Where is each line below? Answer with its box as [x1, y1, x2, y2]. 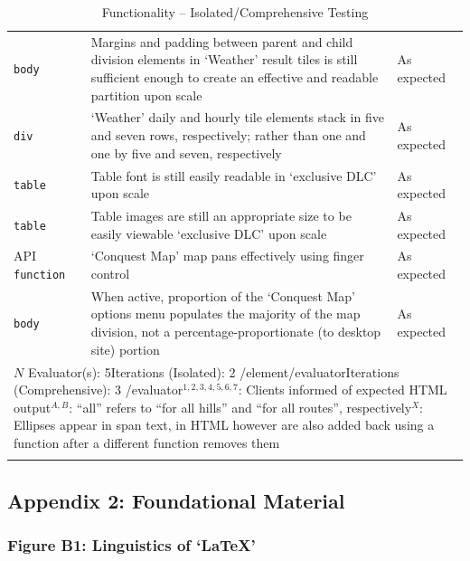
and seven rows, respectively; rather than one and [90, 126, 366, 145]
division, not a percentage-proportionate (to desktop [90, 322, 381, 341]
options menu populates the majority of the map [90, 304, 361, 323]
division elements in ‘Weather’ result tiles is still [90, 50, 358, 69]
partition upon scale [90, 85, 202, 104]
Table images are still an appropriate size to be [90, 205, 352, 224]
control [90, 264, 130, 282]
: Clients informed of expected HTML [238, 380, 447, 399]
